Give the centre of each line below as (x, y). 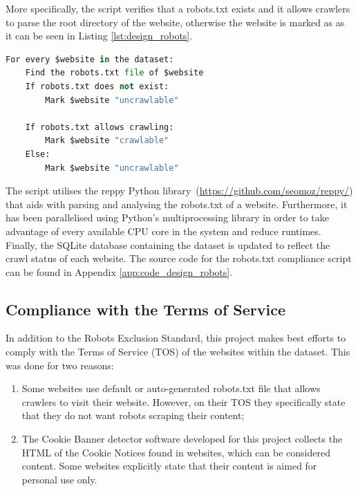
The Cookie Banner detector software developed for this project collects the (182, 439)
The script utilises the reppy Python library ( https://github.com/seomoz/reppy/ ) (179, 191)
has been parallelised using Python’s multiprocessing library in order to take (167, 217)
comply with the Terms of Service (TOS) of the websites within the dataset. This (178, 352)
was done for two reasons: (60, 365)
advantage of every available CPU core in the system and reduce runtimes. (163, 231)
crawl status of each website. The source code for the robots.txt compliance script (179, 258)
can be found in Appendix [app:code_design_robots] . (119, 271)
